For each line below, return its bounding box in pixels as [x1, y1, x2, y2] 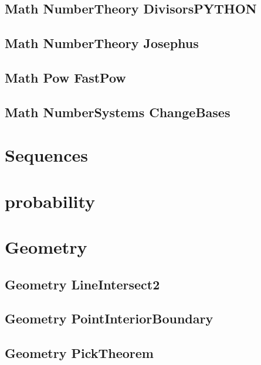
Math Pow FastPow [5, 68, 126, 86]
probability [5, 189, 96, 213]
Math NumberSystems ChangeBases [5, 103, 231, 121]
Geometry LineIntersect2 [5, 275, 160, 293]
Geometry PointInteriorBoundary [5, 309, 213, 328]
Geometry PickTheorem [5, 344, 154, 362]
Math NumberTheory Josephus [5, 34, 199, 52]
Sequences [5, 143, 88, 167]
